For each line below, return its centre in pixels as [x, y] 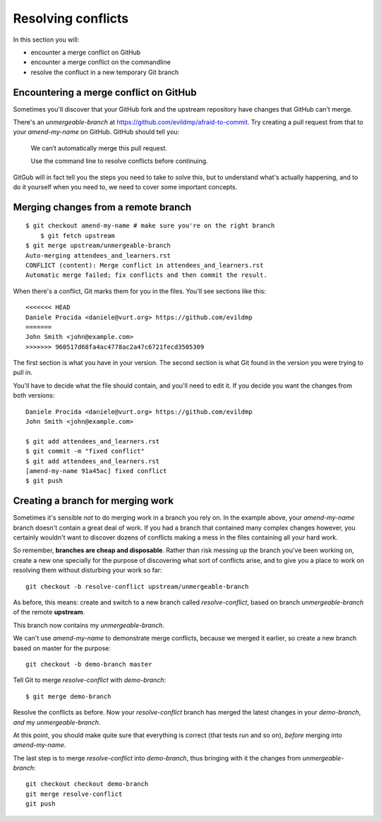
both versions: [34, 395]
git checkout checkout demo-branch [87, 784]
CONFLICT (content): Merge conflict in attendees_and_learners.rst [145, 265]
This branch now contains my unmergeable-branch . [89, 625]
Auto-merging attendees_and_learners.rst [98, 255]
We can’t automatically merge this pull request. [99, 148]
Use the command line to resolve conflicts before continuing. [119, 161]
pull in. [23, 373]
